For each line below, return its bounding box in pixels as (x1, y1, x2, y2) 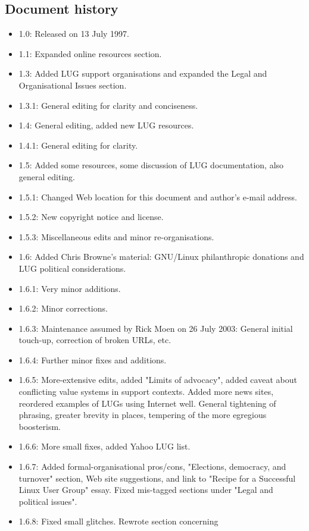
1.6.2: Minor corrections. (18, 302, 108, 315)
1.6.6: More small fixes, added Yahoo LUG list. (18, 440, 191, 453)
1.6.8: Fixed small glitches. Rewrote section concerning (18, 515, 219, 527)
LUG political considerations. (18, 262, 126, 274)
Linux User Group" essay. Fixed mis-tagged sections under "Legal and (18, 483, 273, 496)
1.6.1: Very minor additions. (18, 282, 121, 294)
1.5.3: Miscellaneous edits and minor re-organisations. (18, 230, 214, 243)
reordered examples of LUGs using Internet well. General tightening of (18, 397, 276, 409)
